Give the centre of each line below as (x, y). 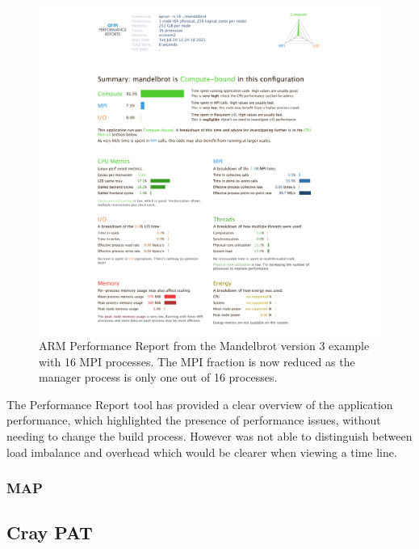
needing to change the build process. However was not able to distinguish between (209, 435)
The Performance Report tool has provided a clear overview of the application (200, 404)
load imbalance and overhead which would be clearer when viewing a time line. (202, 452)
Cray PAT (50, 532)
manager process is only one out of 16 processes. (158, 377)
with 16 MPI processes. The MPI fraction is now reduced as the (197, 361)
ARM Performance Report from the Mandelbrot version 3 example (204, 345)
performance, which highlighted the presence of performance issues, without (194, 420)
